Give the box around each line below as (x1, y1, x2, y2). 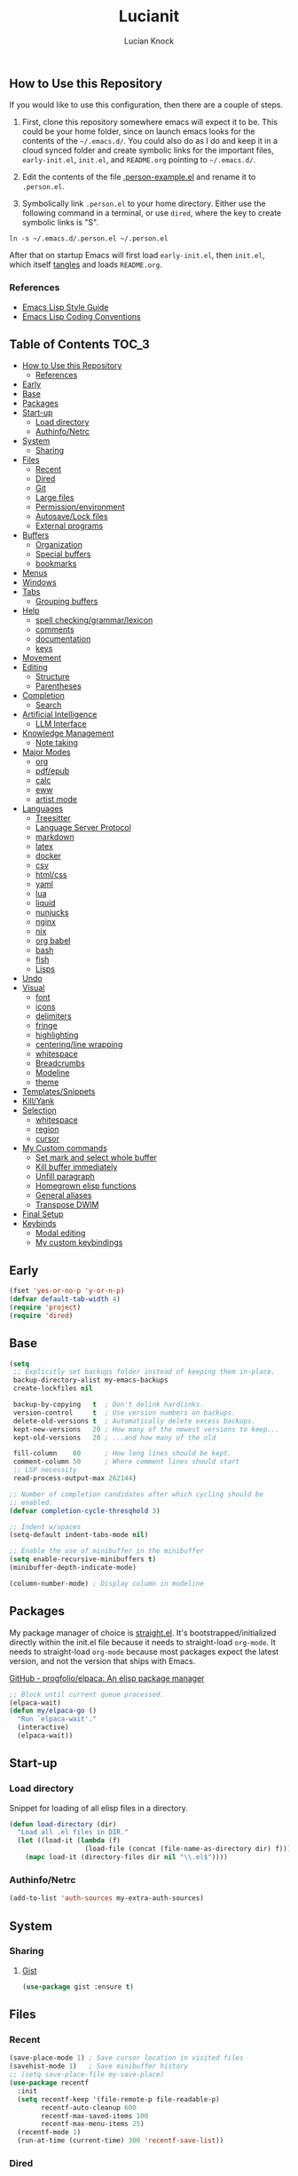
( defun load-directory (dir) (9, 1819, 117, 1829)
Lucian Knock (123, 35, 175, 46)
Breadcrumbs (35, 1058, 86, 1068)
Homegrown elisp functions (35, 1180, 137, 1191)
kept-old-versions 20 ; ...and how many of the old (12, 1433, 216, 1442)
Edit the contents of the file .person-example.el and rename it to (21, 171, 256, 183)
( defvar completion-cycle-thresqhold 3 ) (9, 1506, 161, 1515)
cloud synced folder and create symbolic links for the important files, (21, 145, 275, 156)
